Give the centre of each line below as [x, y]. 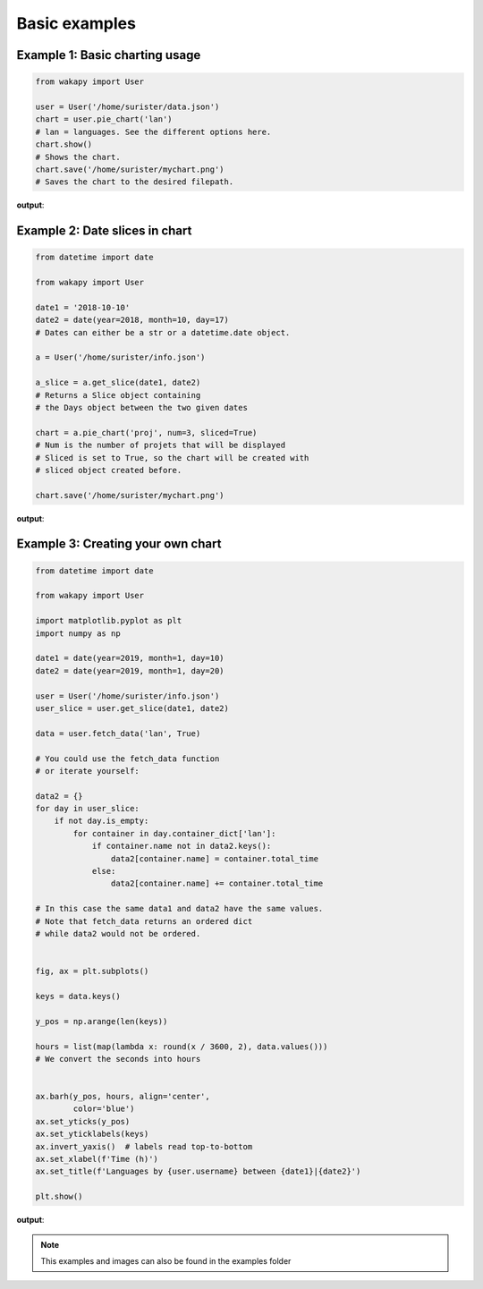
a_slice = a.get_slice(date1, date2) [118, 383]
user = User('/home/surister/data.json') [127, 106]
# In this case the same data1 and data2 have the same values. [179, 909]
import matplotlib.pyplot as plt [109, 621]
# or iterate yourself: [88, 771]
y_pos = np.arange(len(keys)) [102, 1021]
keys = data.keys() [78, 996]
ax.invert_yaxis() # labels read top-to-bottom [144, 1146]
